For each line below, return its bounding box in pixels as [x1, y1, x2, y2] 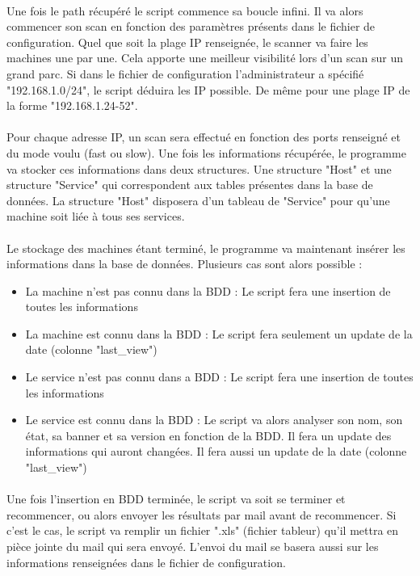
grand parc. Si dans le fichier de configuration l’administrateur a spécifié [6, 65, 364, 82]
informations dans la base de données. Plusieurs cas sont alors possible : [6, 255, 363, 272]
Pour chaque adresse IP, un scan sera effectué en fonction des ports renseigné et [6, 128, 401, 145]
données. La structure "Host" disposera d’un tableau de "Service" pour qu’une [6, 191, 390, 208]
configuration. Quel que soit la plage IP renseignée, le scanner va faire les [6, 33, 368, 50]
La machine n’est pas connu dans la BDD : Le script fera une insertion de [25, 282, 391, 299]
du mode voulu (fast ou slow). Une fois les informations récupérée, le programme [6, 144, 406, 161]
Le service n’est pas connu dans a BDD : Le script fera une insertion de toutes [25, 368, 414, 385]
